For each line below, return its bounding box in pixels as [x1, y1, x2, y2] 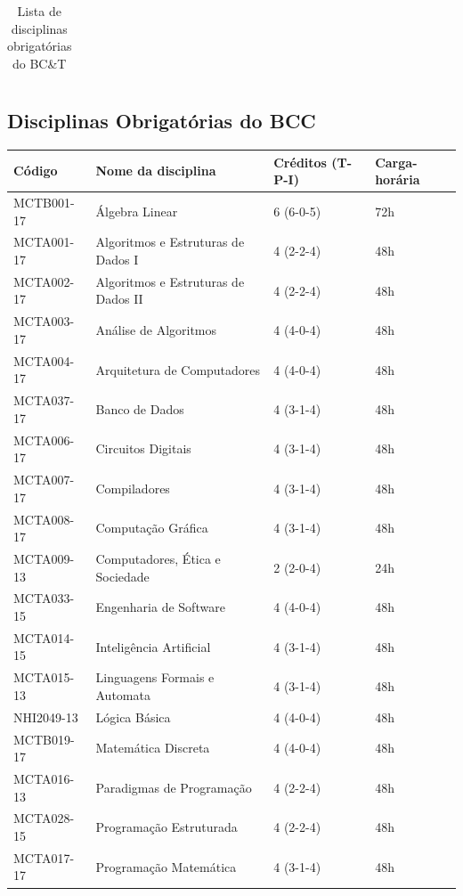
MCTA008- [13, 509, 75, 528]
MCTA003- [13, 312, 75, 330]
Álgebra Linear [95, 201, 178, 220]
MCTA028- [13, 809, 75, 827]
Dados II [95, 289, 143, 308]
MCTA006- [13, 430, 75, 449]
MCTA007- [13, 470, 75, 489]
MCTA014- [13, 628, 75, 647]
